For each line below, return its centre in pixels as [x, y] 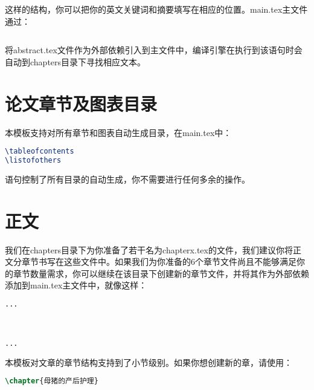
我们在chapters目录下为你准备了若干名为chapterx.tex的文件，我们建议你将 [149, 249]
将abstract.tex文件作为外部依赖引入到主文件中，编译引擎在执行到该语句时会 [154, 50]
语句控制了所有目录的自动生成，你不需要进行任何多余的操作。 [127, 179]
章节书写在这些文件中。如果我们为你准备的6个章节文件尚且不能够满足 [159, 262]
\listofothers [33, 160]
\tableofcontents [40, 151]
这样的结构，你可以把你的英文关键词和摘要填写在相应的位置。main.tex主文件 [156, 9]
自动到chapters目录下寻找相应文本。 [75, 61]
